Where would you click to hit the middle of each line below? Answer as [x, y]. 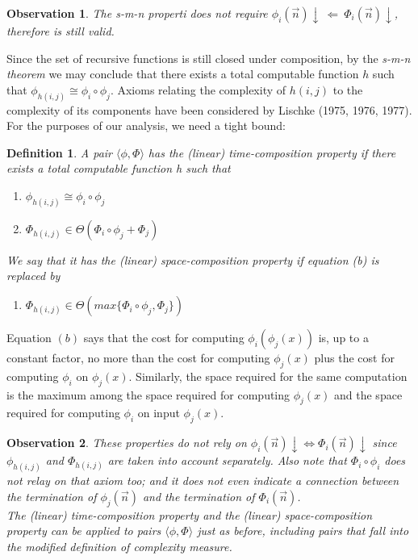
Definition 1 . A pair [59, 152]
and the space [368, 394]
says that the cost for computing [164, 338]
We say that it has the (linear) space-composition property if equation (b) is [193, 259]
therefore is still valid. [61, 31]
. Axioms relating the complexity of [198, 89]
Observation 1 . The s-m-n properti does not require [137, 13]
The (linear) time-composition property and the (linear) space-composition [190, 514]
